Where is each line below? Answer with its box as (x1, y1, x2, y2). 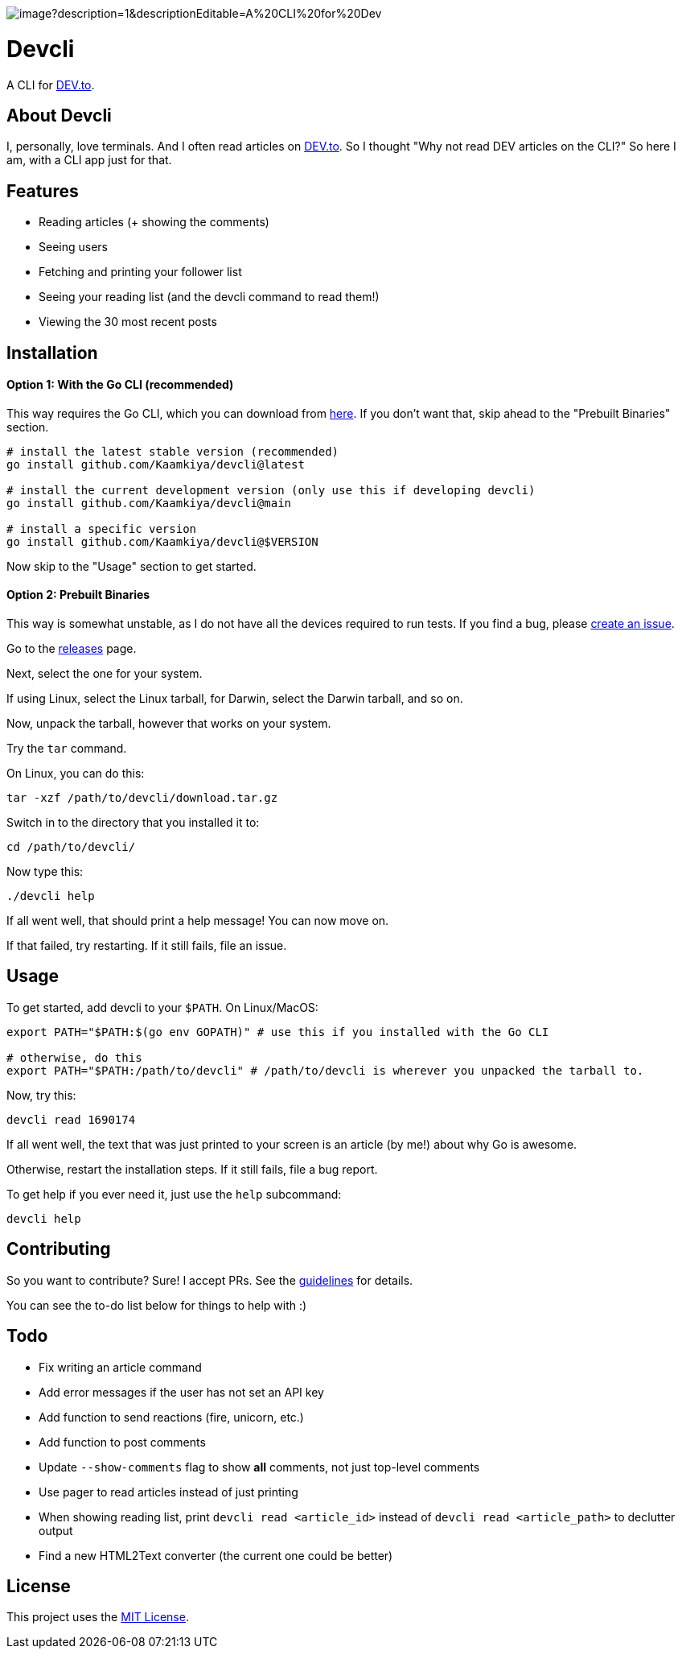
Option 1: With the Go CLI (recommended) (6, 378, 234, 392)
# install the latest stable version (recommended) (6, 444, 339, 458)
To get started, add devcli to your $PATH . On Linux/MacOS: (6, 1000, 318, 1014)
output (39, 1523, 73, 1537)
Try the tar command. (6, 741, 127, 756)
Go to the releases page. (6, 642, 137, 656)
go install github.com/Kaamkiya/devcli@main (6, 496, 292, 510)
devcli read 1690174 (6, 1112, 136, 1126)
